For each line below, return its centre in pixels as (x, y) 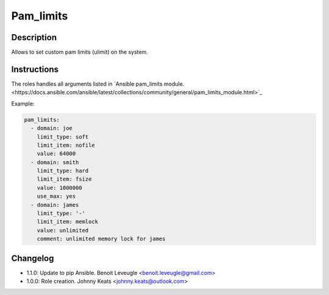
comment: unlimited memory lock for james (101, 239)
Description (34, 37)
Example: (23, 103)
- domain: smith (55, 162)
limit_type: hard (63, 171)
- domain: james (55, 205)
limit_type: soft (63, 137)
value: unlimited (63, 230)
